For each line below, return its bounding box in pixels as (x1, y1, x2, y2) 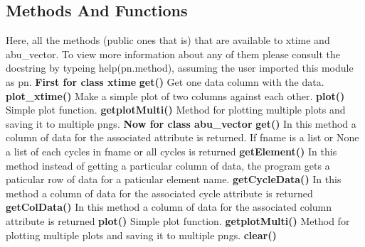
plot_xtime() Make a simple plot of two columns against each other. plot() (6, 88, 345, 103)
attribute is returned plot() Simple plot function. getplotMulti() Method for (6, 213, 350, 228)
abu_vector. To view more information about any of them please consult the (6, 46, 341, 61)
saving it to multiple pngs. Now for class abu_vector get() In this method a (6, 116, 356, 131)
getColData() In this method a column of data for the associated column (6, 199, 332, 214)
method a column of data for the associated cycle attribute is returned (6, 185, 313, 200)
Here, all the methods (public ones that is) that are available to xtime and (6, 33, 330, 48)
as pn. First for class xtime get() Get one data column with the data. (6, 74, 324, 89)
